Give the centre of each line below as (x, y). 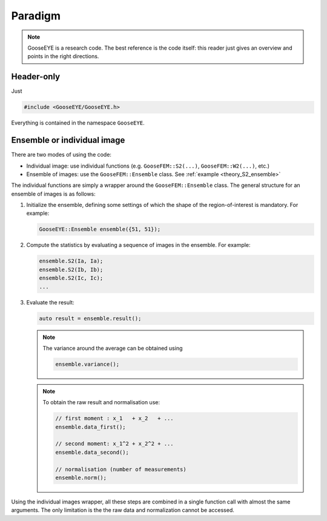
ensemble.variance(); (88, 364)
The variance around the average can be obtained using (113, 348)
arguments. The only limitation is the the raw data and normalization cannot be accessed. (123, 510)
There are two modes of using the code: (61, 155)
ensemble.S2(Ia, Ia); (71, 261)
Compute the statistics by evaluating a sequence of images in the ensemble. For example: (138, 245)
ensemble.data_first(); (91, 427)
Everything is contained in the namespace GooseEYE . (78, 123)
